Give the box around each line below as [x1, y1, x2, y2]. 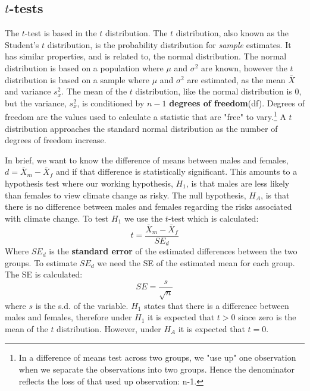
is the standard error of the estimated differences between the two [49, 245, 298, 257]
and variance [5, 85, 51, 97]
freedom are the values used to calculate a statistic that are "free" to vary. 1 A [5, 109, 286, 123]
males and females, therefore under [5, 311, 132, 323]
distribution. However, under [57, 322, 161, 335]
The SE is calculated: [5, 268, 83, 280]
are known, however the [201, 61, 287, 74]
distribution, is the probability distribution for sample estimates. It [47, 38, 292, 51]
